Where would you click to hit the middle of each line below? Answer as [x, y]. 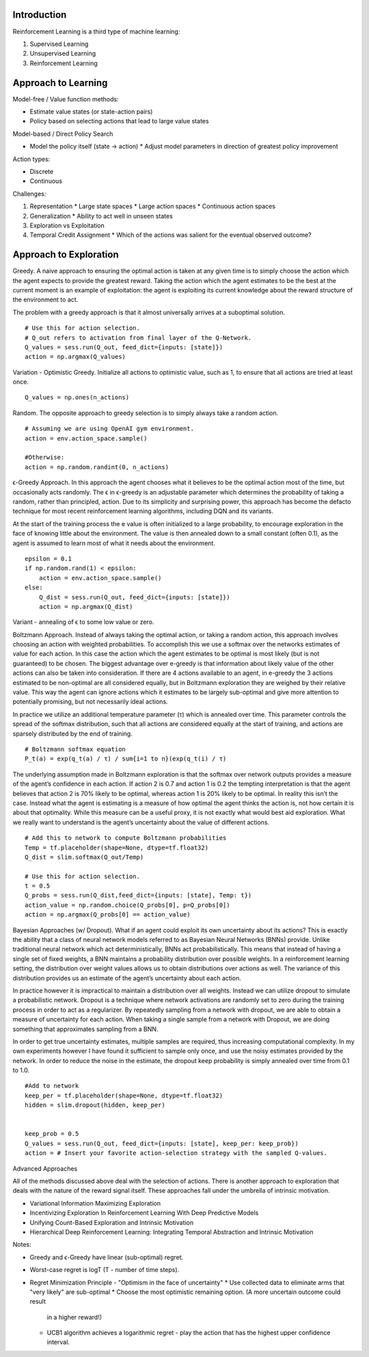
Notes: [22, 1245]
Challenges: [29, 194]
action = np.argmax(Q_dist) [86, 607]
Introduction [40, 15]
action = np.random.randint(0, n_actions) [97, 467]
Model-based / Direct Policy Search [63, 134]
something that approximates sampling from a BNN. [85, 1029]
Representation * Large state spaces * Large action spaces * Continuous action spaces [153, 206]
